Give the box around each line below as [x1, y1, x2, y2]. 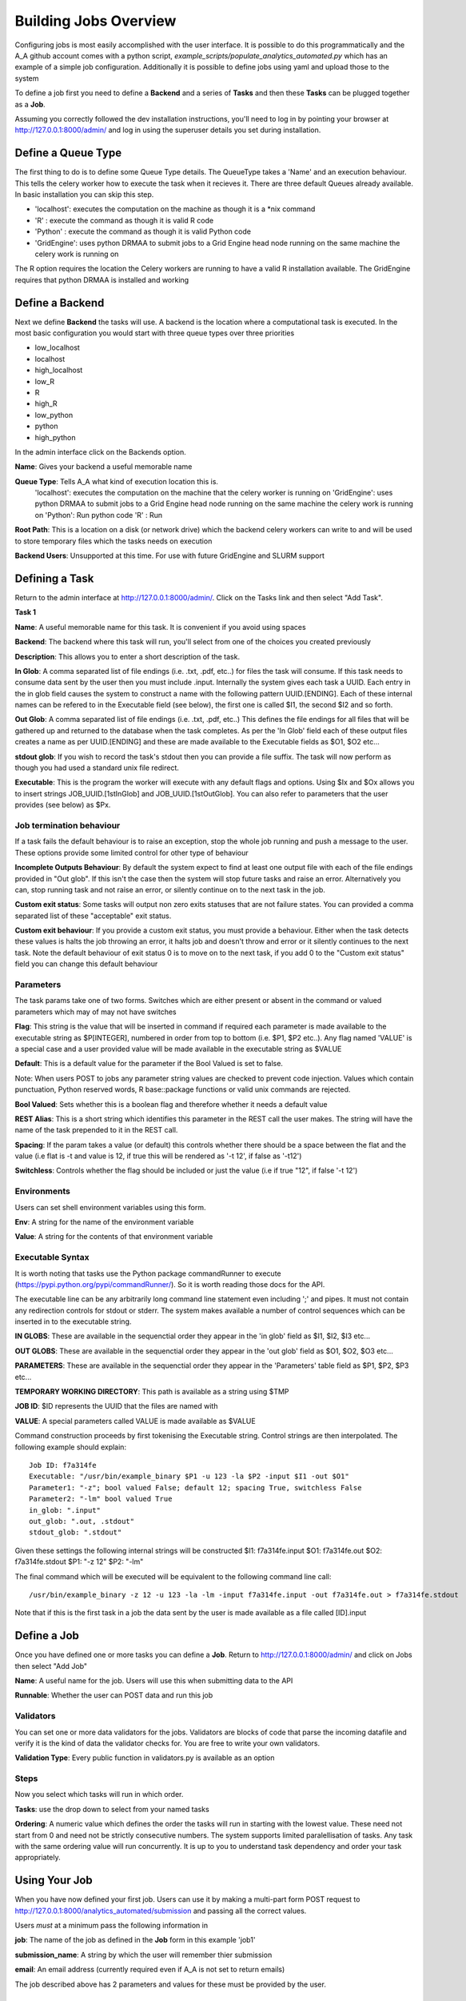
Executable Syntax [14, 1252, 90, 1263]
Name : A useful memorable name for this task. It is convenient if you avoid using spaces [14, 622, 307, 632]
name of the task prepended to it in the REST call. [14, 1125, 178, 1135]
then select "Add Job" [14, 1661, 88, 1670]
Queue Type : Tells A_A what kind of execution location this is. [14, 476, 219, 486]
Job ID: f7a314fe [29, 1461, 97, 1470]
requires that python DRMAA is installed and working [14, 275, 189, 284]
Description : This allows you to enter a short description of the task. [14, 652, 240, 661]
